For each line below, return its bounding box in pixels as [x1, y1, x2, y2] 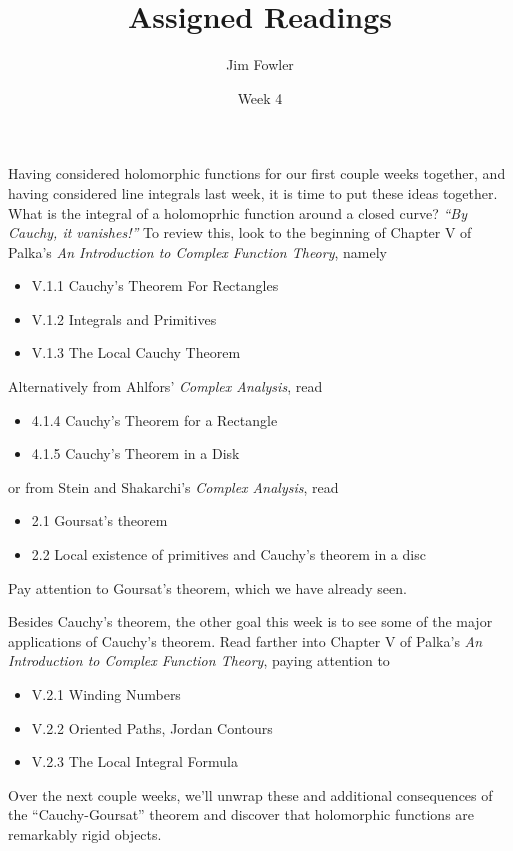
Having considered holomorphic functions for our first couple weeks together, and [8, 163, 506, 184]
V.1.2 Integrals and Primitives [31, 308, 217, 329]
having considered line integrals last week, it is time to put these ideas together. [8, 182, 498, 203]
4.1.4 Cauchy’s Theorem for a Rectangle [31, 409, 278, 430]
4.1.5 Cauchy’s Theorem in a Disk [31, 443, 240, 464]
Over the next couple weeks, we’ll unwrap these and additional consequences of [8, 784, 493, 805]
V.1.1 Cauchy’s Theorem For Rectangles [31, 275, 279, 296]
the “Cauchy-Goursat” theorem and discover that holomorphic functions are [8, 804, 475, 825]
